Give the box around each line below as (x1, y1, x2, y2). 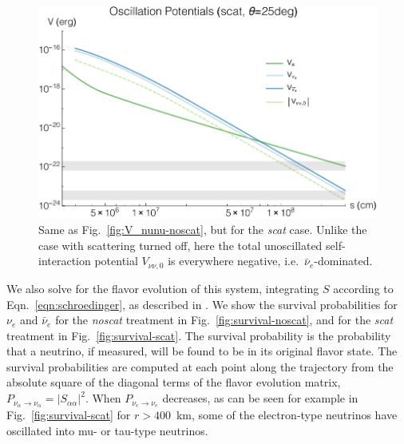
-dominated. (314, 252, 373, 269)
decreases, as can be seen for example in (162, 390, 358, 406)
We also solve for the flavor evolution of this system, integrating (6, 279, 319, 296)
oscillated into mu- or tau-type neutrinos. (6, 422, 208, 438)
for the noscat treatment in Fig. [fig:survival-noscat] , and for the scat (55, 311, 394, 328)
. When (85, 390, 121, 406)
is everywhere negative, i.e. (168, 252, 299, 269)
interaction (38, 252, 91, 269)
